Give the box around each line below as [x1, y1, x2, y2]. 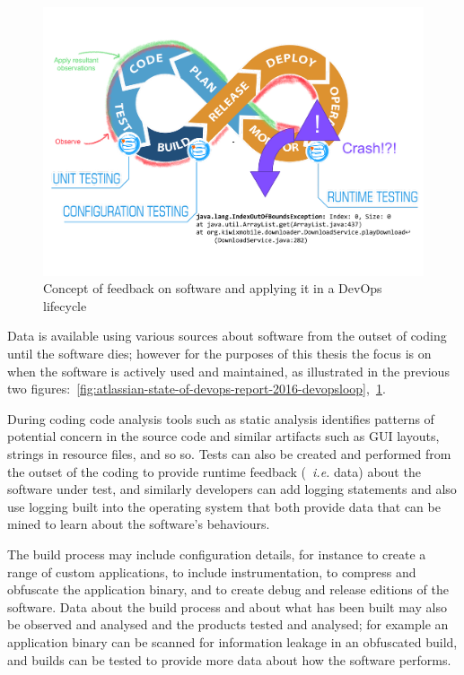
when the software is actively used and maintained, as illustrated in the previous [7, 361, 450, 380]
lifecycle [43, 296, 87, 315]
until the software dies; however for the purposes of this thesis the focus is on [7, 344, 432, 363]
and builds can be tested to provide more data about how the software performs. [7, 650, 451, 669]
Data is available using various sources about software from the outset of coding [7, 326, 447, 345]
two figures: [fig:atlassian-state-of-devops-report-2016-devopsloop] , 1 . [7, 379, 386, 398]
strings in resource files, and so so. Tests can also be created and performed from [7, 445, 451, 463]
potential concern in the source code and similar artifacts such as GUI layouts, [7, 427, 440, 446]
